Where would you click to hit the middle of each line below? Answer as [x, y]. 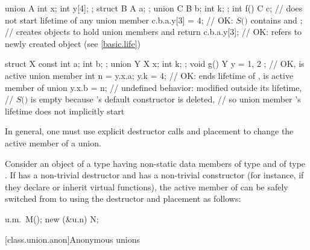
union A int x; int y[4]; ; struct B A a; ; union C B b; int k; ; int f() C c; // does [154, 8]
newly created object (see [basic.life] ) [73, 43]
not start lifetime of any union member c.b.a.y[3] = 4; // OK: [119, 20]
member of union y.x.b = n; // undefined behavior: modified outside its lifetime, [153, 87]
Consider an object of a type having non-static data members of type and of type [155, 163]
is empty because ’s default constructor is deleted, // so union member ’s [166, 99]
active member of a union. [53, 142]
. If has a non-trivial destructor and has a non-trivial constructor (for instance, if [154, 175]
